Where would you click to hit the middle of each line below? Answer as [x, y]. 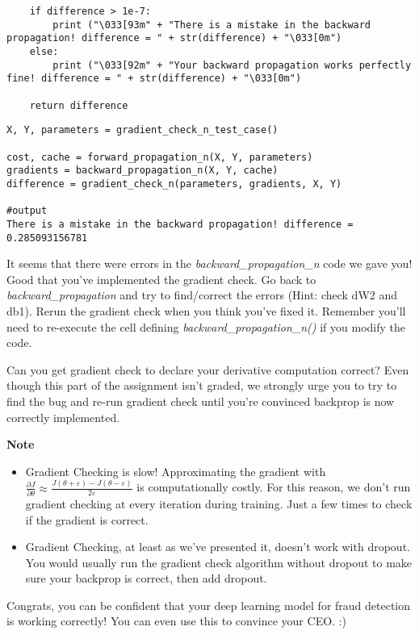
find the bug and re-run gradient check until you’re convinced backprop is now [201, 401]
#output [27, 211]
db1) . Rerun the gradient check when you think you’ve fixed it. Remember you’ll [206, 310]
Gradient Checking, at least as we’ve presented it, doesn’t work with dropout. [218, 547]
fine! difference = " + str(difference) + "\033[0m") [154, 79]
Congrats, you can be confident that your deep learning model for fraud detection [209, 605]
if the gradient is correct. [87, 519]
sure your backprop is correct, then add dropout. [146, 578]
